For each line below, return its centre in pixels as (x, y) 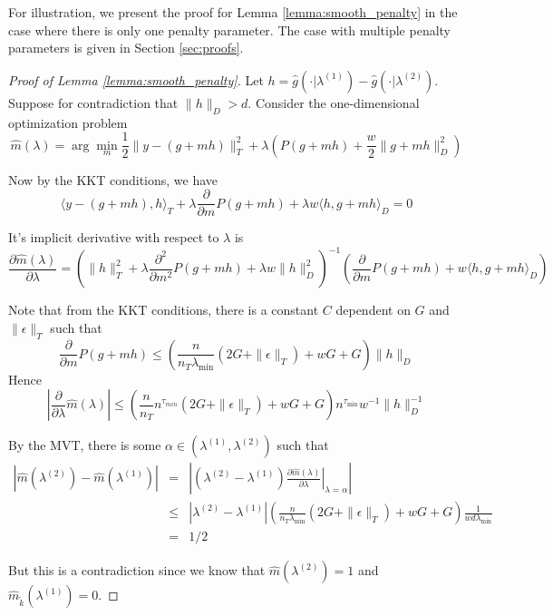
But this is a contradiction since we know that (137, 570)
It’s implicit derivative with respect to (114, 237)
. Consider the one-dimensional (334, 102)
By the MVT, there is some (85, 445)
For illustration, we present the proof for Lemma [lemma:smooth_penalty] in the (233, 12)
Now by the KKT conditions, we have (113, 179)
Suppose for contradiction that (93, 102)
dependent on (373, 310)
